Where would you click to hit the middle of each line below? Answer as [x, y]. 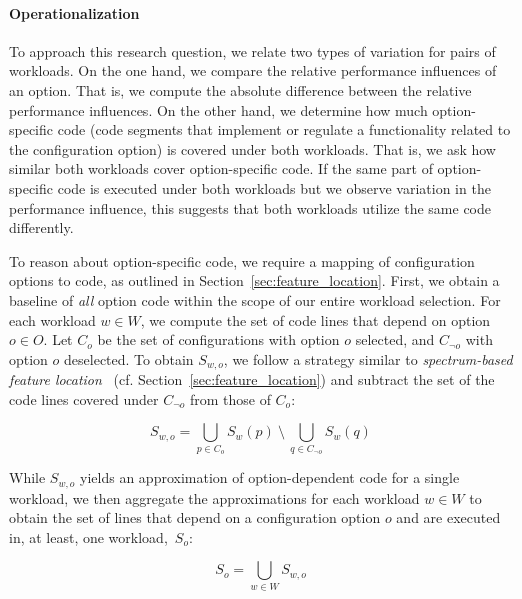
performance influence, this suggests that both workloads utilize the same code [250, 207]
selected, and [395, 339]
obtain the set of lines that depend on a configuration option [195, 517]
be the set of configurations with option [218, 339]
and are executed [448, 517]
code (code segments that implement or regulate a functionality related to [284, 129]
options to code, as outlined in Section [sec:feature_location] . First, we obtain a [254, 280]
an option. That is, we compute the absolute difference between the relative [240, 89]
